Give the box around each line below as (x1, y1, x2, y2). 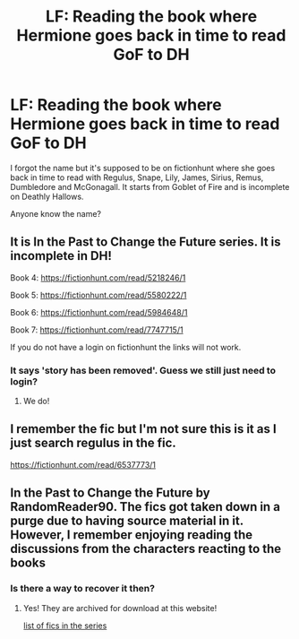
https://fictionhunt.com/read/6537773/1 (10, 459, 156, 470)
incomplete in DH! (10, 248, 113, 263)
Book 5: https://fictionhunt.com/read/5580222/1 (10, 289, 187, 300)
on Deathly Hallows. (10, 191, 84, 202)
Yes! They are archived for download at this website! (22, 602, 218, 613)
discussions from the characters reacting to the (10, 541, 282, 557)
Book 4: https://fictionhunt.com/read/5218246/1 (10, 272, 186, 283)
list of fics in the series (22, 620, 107, 631)
